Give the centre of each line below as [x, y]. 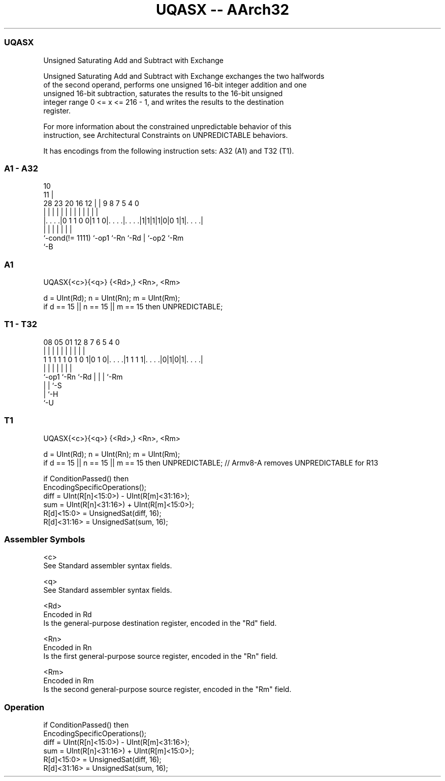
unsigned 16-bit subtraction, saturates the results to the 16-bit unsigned [163, 93]
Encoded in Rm [69, 681]
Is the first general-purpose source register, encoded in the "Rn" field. [161, 656]
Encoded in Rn [68, 648]
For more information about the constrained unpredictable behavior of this [167, 126]
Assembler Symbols [45, 539]
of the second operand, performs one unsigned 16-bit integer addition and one [175, 84]
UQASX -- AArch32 [222, 10]
